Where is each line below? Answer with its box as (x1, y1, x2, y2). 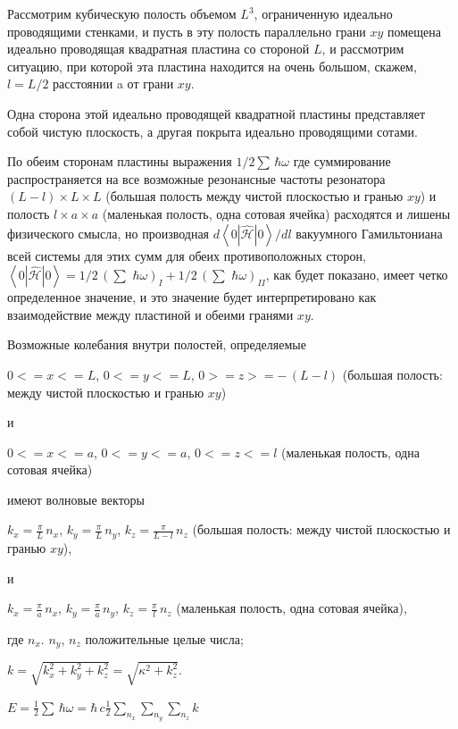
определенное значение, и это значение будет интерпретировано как (7, 288, 377, 306)
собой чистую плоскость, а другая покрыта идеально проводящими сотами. (7, 121, 418, 140)
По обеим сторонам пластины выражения (7, 152, 232, 171)
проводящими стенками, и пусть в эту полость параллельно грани (7, 21, 366, 40)
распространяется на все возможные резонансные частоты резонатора (7, 169, 386, 188)
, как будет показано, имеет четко (265, 265, 448, 284)
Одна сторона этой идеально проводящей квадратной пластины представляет (7, 104, 426, 122)
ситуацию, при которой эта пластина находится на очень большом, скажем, (7, 56, 417, 75)
